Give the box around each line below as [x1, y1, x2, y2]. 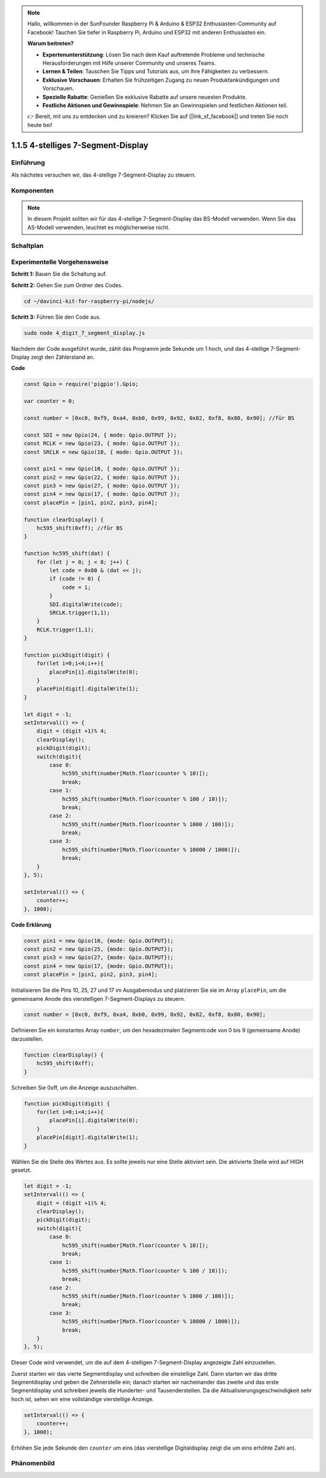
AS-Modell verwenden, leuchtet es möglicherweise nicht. [27, 224, 170, 231]
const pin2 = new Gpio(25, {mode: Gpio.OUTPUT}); [24, 945, 174, 952]
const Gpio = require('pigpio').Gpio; [24, 381, 139, 388]
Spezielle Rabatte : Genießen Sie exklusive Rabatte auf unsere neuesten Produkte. [42, 93, 247, 100]
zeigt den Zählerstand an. [31, 354, 95, 360]
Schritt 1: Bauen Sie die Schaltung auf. [11, 270, 107, 278]
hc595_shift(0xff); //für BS [36, 525, 123, 532]
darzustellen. [11, 1035, 43, 1043]
